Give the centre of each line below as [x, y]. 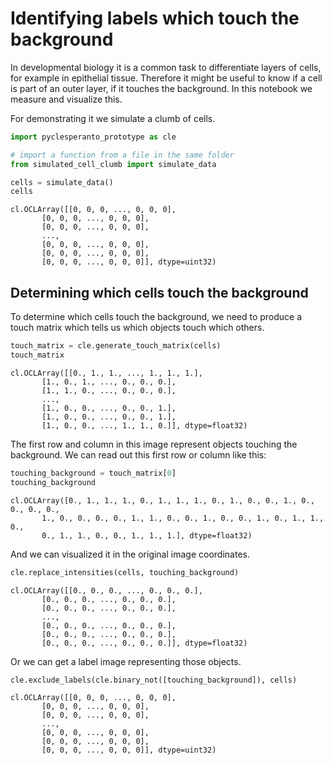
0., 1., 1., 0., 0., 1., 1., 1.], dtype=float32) [147, 535]
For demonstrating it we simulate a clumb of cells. [113, 118]
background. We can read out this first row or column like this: [138, 454]
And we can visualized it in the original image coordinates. [130, 554]
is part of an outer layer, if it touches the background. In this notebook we [161, 88]
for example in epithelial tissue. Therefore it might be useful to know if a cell [166, 78]
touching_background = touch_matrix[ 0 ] [93, 473]
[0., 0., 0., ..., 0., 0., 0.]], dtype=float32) [144, 643]
